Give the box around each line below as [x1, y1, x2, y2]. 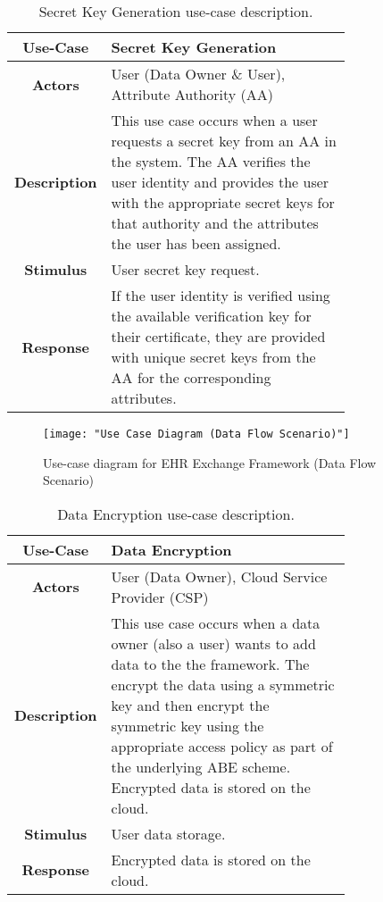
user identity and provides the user [111, 171, 329, 192]
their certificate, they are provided [111, 326, 326, 347]
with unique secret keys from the [111, 347, 316, 367]
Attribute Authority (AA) [111, 84, 274, 104]
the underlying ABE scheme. [111, 756, 291, 777]
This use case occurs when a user [111, 110, 318, 130]
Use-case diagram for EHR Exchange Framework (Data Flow [43, 453, 377, 472]
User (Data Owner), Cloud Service [111, 565, 328, 587]
